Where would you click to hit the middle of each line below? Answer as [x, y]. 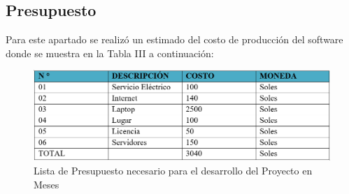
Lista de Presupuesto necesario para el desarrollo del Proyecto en [173, 171]
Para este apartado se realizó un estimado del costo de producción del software [174, 39]
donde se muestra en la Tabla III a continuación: [110, 53]
